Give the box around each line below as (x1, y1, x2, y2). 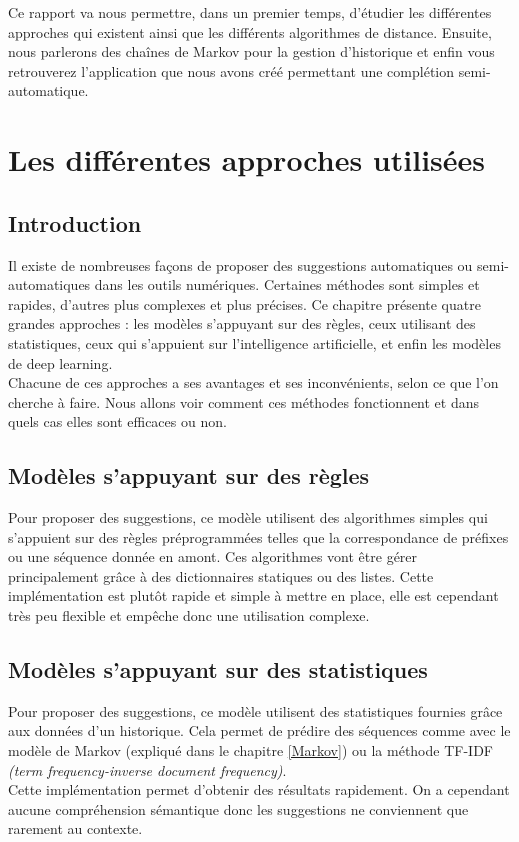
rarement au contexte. (8, 818, 143, 839)
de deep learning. (8, 352, 113, 373)
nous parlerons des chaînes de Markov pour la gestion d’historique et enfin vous (8, 41, 495, 62)
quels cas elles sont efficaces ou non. (8, 411, 227, 432)
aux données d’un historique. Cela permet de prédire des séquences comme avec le (8, 720, 511, 741)
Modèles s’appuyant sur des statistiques (8, 654, 428, 685)
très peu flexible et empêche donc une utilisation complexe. (8, 605, 370, 626)
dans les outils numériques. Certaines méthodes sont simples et (94, 274, 480, 295)
